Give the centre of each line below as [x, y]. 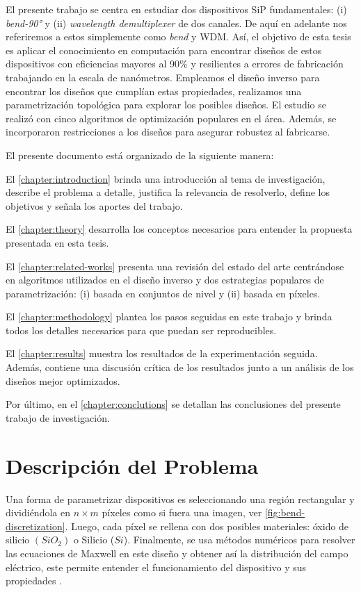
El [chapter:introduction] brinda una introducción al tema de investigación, [166, 178]
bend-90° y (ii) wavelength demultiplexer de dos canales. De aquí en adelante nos [176, 23]
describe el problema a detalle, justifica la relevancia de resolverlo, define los [168, 192]
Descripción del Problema [132, 465]
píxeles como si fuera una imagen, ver [182, 512]
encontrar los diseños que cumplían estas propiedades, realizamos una [154, 91]
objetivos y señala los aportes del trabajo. [94, 205]
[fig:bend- [285, 512]
